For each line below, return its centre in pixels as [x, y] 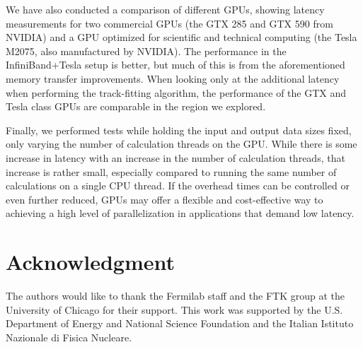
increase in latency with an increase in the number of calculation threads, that [175, 157]
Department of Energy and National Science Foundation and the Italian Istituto [180, 323]
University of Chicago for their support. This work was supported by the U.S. [174, 309]
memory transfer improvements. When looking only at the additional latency [173, 78]
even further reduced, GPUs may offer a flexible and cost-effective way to [165, 199]
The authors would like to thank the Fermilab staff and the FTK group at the [175, 296]
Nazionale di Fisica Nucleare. [69, 337]
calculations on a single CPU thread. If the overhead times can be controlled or [178, 186]
